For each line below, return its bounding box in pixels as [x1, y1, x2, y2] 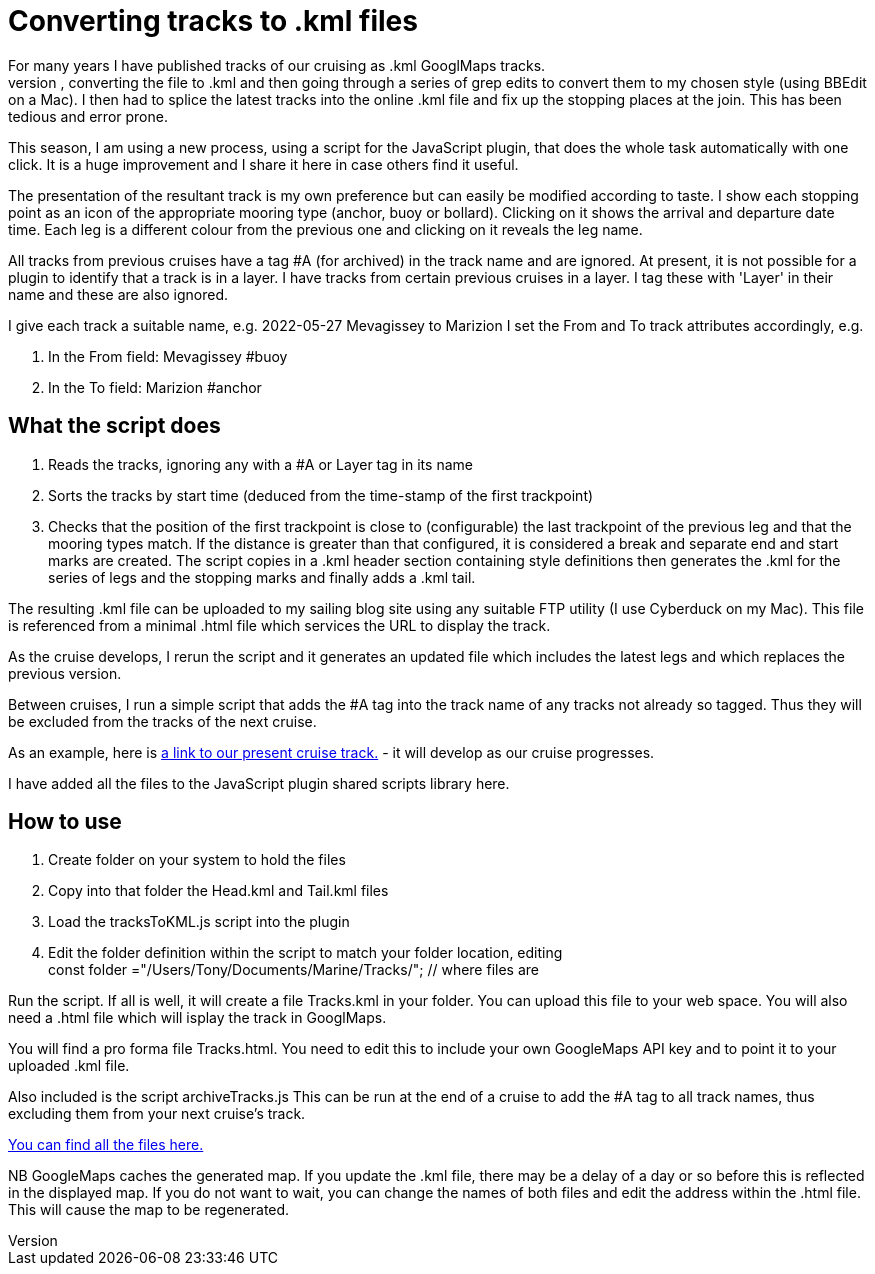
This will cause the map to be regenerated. [8, 1201, 290, 1219]
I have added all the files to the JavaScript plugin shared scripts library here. [8, 774, 510, 792]
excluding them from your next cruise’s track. [8, 1105, 306, 1123]
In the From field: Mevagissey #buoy [48, 347, 288, 365]
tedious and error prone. [8, 107, 168, 125]
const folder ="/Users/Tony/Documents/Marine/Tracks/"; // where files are [48, 961, 539, 979]
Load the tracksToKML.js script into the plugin [48, 913, 350, 931]
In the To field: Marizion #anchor [48, 378, 262, 396]
